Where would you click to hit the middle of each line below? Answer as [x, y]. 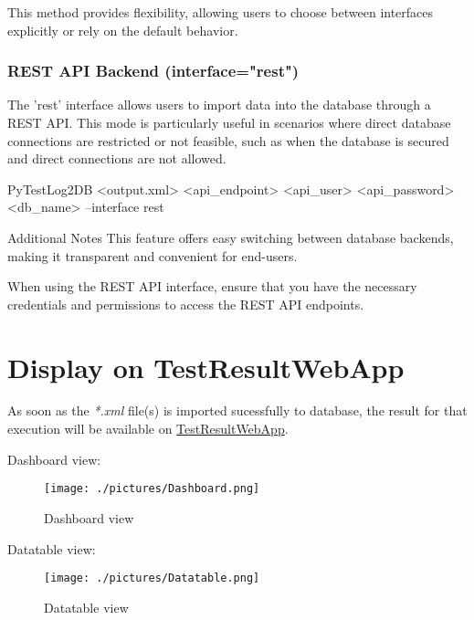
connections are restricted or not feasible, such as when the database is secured [228, 140]
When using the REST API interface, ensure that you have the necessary [212, 286]
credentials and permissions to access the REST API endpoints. [186, 304]
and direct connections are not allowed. [117, 158]
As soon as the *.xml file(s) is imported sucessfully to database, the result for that [237, 410]
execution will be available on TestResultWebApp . [148, 429]
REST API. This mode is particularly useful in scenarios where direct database [229, 122]
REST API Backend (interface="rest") [153, 71]
